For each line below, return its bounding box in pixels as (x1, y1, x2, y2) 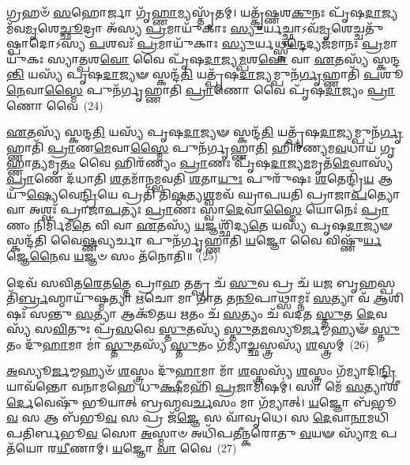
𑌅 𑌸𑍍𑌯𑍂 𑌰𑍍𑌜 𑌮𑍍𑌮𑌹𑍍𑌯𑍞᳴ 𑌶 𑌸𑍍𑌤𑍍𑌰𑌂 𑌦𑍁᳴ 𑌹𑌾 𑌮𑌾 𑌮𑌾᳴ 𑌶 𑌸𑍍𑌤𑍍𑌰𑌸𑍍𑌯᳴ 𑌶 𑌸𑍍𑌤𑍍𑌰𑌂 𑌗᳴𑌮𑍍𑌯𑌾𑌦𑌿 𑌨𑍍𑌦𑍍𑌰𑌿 (6, 362, 397, 379)
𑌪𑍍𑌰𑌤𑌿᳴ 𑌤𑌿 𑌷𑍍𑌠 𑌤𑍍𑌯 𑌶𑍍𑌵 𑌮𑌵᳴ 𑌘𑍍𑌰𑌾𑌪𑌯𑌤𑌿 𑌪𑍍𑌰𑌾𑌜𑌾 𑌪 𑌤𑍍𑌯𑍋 (122, 185, 401, 202)
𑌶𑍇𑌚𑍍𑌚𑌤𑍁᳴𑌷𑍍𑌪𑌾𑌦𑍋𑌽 (331, 19, 384, 36)
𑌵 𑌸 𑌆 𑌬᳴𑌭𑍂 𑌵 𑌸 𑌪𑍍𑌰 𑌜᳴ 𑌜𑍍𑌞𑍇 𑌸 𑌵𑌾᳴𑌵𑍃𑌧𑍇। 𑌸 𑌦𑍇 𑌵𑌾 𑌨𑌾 (6, 409, 367, 425)
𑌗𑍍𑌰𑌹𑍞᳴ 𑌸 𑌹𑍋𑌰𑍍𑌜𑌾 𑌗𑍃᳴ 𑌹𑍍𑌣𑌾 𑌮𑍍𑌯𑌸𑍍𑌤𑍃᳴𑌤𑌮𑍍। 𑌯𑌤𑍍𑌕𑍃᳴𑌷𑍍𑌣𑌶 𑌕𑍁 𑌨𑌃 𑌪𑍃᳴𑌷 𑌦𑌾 (6, 4, 382, 20)
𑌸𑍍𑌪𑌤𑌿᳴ (377, 274, 396, 290)
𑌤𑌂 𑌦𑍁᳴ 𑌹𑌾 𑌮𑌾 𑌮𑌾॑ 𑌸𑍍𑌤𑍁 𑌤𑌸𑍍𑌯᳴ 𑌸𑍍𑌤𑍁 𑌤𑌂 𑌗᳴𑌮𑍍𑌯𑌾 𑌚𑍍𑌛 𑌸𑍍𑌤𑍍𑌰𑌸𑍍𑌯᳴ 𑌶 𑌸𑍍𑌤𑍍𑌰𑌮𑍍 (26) (6, 335, 370, 352)
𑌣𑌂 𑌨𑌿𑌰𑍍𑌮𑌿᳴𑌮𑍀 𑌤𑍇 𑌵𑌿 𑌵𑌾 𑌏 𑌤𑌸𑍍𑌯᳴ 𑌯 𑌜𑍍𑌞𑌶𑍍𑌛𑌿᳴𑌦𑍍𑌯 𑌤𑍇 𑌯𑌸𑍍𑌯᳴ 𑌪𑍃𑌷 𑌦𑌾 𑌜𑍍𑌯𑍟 (6, 216, 393, 232)
